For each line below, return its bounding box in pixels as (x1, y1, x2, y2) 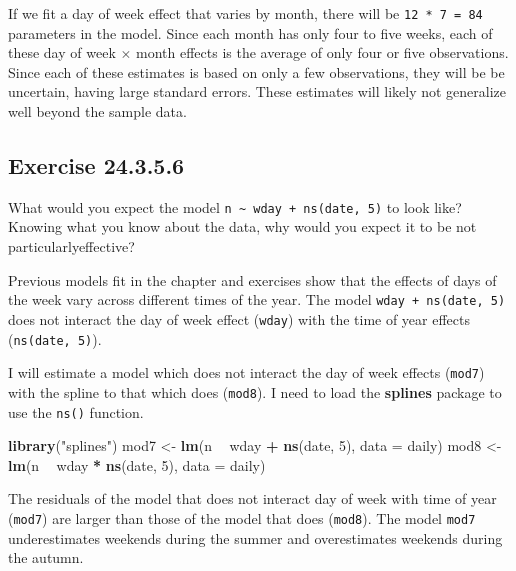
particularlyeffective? (8, 236, 135, 257)
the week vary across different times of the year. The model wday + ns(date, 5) (8, 289, 506, 310)
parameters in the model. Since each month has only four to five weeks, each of (8, 22, 493, 43)
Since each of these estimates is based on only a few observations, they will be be (8, 61, 505, 82)
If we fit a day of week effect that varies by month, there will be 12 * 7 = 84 (8, 3, 483, 23)
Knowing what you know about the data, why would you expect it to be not (8, 216, 477, 237)
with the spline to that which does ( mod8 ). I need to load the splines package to (8, 381, 502, 402)
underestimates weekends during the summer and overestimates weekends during (8, 527, 503, 548)
